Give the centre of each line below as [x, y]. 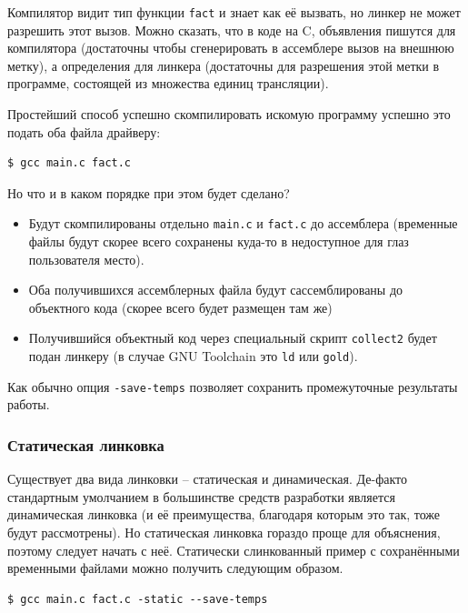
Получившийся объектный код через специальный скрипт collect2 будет [233, 338]
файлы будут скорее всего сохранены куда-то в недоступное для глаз [219, 241]
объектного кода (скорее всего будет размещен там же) [180, 307]
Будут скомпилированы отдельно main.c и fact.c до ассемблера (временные [243, 223]
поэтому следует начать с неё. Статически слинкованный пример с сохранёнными [234, 550]
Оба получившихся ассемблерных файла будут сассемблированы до [216, 290]
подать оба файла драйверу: [84, 131]
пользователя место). [86, 259]
